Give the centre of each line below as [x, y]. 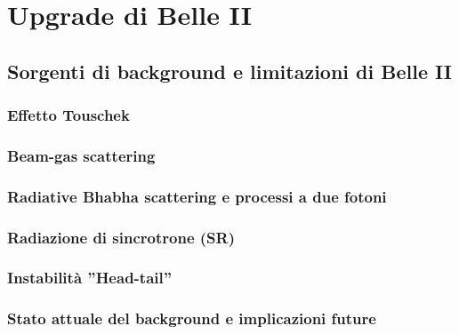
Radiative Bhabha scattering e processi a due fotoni [197, 196]
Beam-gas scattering [81, 155]
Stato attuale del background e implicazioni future [192, 318]
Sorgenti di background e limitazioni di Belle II [230, 71]
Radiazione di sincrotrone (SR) [121, 237]
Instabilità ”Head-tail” [90, 278]
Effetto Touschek [68, 115]
